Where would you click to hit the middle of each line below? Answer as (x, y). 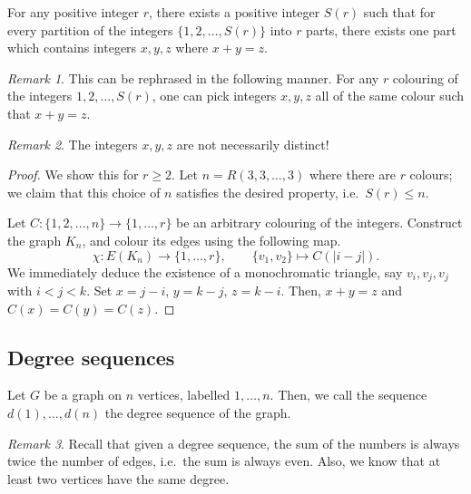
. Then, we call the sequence (348, 395)
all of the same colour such (390, 96)
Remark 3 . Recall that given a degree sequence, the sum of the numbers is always (234, 443)
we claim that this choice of (84, 192)
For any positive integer (74, 12)
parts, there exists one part (381, 29)
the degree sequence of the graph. (198, 412)
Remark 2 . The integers (73, 144)
